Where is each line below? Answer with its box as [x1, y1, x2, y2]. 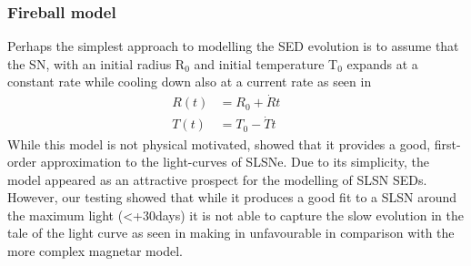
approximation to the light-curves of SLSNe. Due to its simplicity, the [40, 152, 429, 171]
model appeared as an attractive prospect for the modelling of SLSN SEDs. [7, 169, 427, 189]
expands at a [346, 54, 418, 73]
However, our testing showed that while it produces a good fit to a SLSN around [7, 188, 457, 207]
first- [434, 134, 461, 153]
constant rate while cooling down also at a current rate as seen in [7, 72, 372, 91]
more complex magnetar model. [7, 241, 183, 261]
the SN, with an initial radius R [7, 54, 185, 73]
